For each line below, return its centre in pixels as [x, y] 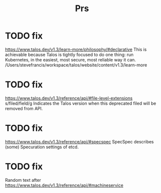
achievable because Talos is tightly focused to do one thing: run [69, 55]
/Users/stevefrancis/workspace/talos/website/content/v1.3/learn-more [76, 65]
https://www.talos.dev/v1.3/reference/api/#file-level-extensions [69, 98]
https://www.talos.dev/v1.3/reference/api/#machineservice [64, 185]
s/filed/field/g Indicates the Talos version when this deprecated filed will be [80, 103]
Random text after [23, 180]
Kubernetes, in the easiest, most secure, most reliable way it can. [70, 59]
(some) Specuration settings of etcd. [42, 147]
